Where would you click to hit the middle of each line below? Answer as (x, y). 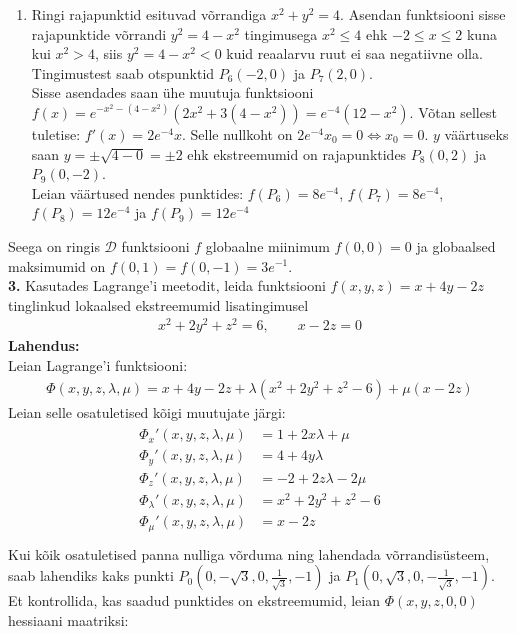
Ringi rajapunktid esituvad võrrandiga (149, 14)
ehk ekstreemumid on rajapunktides (297, 153)
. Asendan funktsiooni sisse (423, 14)
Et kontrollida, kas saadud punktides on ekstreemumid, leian (194, 600)
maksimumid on (57, 265)
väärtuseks (476, 133)
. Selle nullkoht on (237, 133)
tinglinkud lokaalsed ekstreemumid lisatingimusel (158, 304)
